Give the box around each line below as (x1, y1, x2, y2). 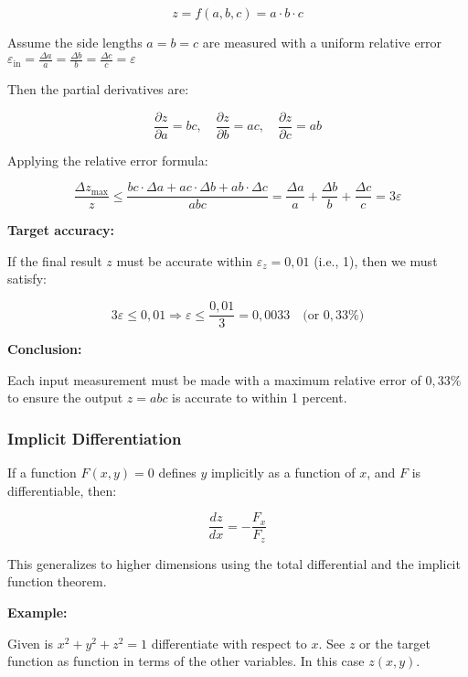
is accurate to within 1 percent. (172, 388, 347, 407)
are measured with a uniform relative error (202, 33, 442, 51)
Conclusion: (7, 339, 82, 359)
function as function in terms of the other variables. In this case (7, 651, 365, 671)
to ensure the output (7, 388, 123, 407)
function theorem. (7, 572, 107, 591)
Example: (7, 602, 68, 621)
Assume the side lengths (7, 33, 143, 51)
